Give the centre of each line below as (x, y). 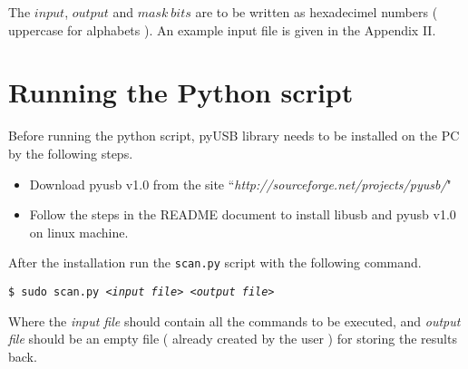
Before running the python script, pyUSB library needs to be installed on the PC (234, 136)
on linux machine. (79, 232)
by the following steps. (71, 153)
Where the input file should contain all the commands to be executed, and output (234, 320)
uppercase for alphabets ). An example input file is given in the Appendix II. (222, 29)
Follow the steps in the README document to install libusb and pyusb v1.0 (243, 214)
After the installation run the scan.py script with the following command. (215, 262)
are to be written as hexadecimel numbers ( (317, 12)
